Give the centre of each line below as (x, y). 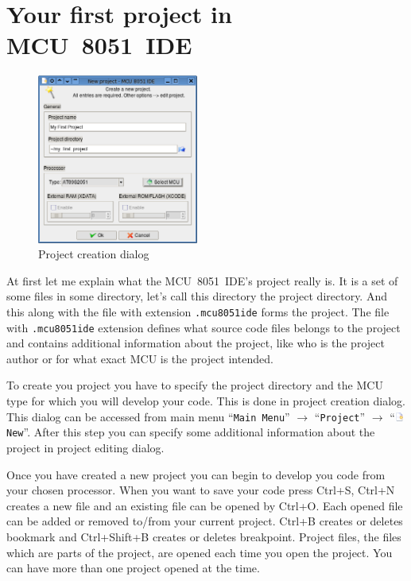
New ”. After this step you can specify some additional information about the (191, 432)
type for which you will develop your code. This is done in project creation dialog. (206, 401)
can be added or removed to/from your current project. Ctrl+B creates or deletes (205, 521)
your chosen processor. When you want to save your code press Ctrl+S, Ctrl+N (201, 490)
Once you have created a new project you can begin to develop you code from (196, 474)
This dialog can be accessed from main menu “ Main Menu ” (148, 416)
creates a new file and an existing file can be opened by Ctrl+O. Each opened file (205, 505)
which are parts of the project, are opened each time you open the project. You (200, 552)
